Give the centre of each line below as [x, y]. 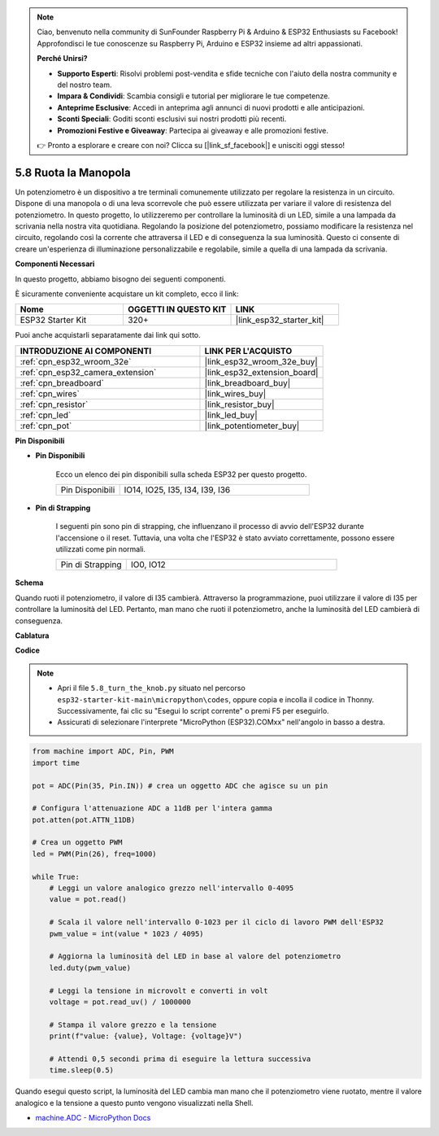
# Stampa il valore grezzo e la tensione [133, 1025]
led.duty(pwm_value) [90, 968]
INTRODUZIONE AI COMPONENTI [86, 351]
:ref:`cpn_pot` [46, 426]
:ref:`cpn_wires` [50, 393]
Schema [29, 583]
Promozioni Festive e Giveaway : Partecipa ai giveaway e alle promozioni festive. [193, 130]
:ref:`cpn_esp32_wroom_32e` [76, 361]
